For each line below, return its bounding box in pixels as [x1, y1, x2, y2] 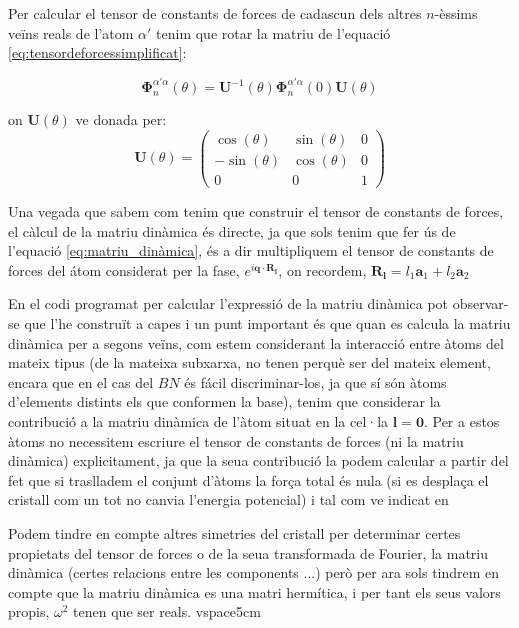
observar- [452, 293, 509, 314]
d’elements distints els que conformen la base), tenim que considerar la [8, 391, 441, 412]
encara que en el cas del [8, 371, 154, 392]
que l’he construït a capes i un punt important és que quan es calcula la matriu [24, 313, 511, 333]
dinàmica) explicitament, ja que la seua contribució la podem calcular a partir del [8, 450, 509, 471]
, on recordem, [278, 259, 367, 280]
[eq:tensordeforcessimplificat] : [8, 42, 187, 63]
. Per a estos [423, 410, 500, 431]
